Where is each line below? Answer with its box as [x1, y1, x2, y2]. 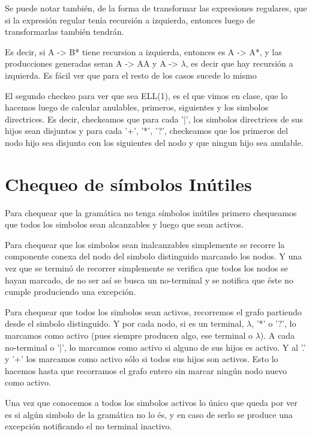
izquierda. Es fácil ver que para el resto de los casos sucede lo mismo [5, 68, 257, 81]
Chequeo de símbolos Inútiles [5, 171, 252, 196]
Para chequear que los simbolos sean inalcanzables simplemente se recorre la [5, 238, 285, 250]
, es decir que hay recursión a [185, 57, 293, 70]
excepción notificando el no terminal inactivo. [5, 420, 172, 432]
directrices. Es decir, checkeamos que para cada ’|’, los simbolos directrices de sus [5, 112, 303, 125]
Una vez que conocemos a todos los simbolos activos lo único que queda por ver [5, 396, 298, 408]
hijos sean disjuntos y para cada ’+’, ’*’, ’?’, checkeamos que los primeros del [5, 124, 288, 137]
